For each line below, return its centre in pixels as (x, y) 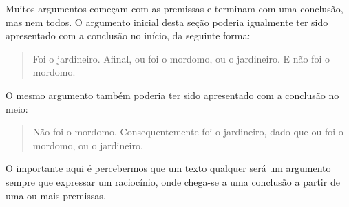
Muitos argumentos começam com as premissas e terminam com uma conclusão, (174, 8)
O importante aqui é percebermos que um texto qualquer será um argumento (168, 168)
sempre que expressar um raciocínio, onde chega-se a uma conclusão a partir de (173, 181)
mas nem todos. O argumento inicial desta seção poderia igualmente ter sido (167, 22)
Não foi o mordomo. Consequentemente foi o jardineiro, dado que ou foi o (188, 132)
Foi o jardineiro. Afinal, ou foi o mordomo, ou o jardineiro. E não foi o (181, 58)
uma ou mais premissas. (56, 195)
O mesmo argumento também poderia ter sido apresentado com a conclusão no (172, 95)
